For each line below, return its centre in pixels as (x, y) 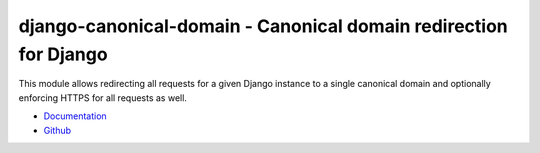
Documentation (75, 116)
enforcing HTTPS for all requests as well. (102, 97)
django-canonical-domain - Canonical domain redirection (263, 26)
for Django (63, 54)
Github (57, 130)
